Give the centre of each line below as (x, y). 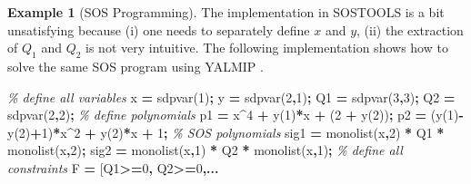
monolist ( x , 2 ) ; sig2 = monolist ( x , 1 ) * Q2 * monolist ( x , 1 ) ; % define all (205, 150)
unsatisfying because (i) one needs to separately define (159, 29)
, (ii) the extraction (410, 29)
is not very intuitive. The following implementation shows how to (267, 48)
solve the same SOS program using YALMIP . (135, 66)
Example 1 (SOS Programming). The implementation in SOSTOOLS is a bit (226, 12)
